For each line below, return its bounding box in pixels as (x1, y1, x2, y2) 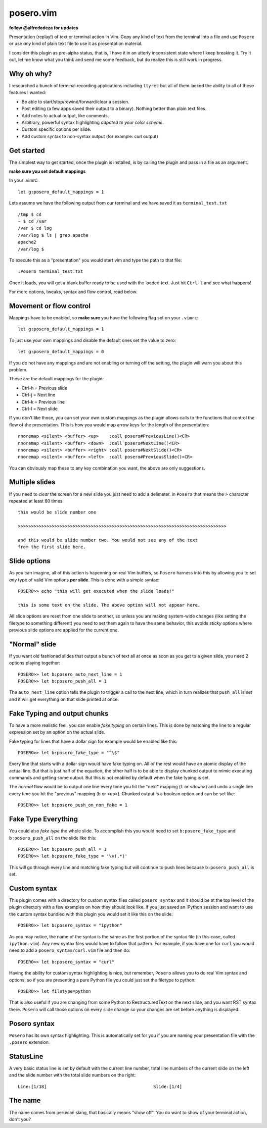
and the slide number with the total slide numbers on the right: (9, 1072, 136, 1078)
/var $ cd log (18, 225, 52, 231)
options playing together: (9, 660, 60, 666)
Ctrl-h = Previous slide (21, 385, 68, 391)
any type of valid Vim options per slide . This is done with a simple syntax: (9, 577, 160, 583)
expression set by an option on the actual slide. (9, 729, 106, 735)
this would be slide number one (18, 510, 96, 515)
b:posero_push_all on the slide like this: (9, 835, 96, 841)
